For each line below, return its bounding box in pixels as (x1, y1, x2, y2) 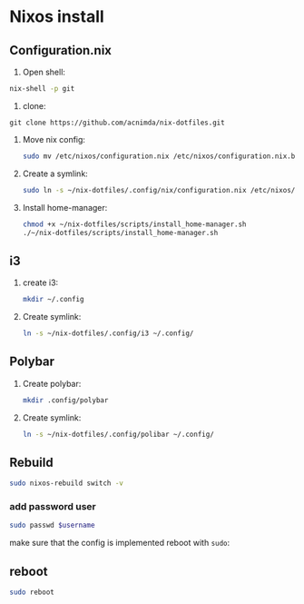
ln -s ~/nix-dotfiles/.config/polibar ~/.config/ (22, 430, 215, 439)
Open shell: (22, 66, 66, 77)
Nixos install (9, 6, 104, 27)
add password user (9, 500, 97, 513)
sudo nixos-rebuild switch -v (9, 479, 124, 488)
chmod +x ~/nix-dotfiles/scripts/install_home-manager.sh (22, 220, 247, 229)
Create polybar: (22, 378, 82, 389)
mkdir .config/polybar (22, 395, 109, 405)
